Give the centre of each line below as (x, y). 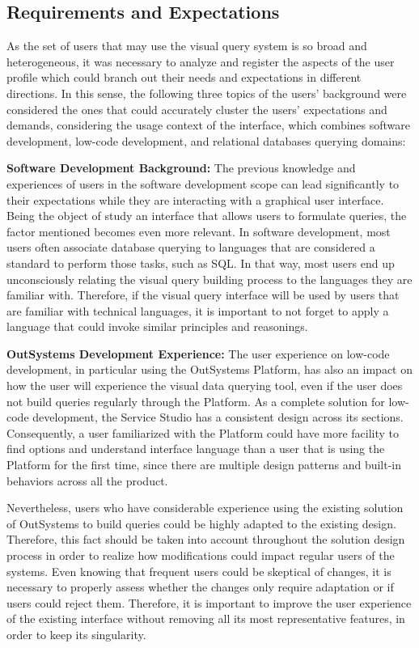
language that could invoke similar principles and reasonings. (157, 326)
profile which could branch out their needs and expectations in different (184, 77)
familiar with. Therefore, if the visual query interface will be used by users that (203, 295)
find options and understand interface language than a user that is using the (196, 449)
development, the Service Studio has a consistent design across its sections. (218, 417)
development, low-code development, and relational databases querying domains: (206, 140)
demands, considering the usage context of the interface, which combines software (209, 125)
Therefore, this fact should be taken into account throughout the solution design (206, 539)
